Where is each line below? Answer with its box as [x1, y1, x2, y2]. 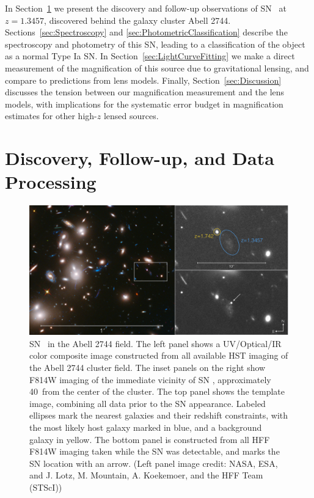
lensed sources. [103, 109, 159, 122]
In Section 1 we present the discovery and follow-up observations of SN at [5, 2, 287, 14]
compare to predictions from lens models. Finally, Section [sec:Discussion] [5, 73, 282, 86]
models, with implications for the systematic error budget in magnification [5, 97, 283, 110]
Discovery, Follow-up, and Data [5, 145, 274, 170]
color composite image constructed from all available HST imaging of [29, 349, 288, 362]
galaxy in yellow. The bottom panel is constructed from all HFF [29, 433, 270, 445]
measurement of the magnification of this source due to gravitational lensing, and [5, 61, 309, 74]
